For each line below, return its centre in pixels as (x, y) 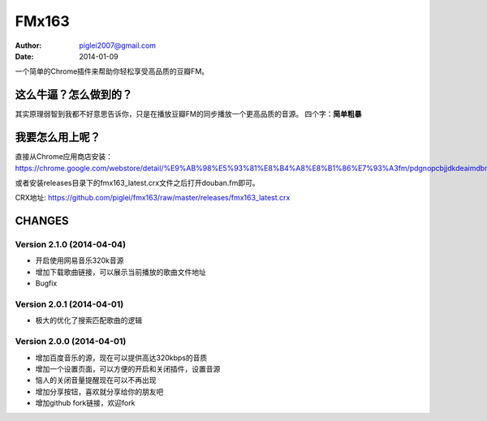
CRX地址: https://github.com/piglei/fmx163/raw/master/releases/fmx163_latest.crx (153, 198)
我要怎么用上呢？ (58, 137)
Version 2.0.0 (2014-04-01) (71, 342)
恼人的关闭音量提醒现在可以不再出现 (96, 380)
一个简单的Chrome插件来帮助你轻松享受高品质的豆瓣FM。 (112, 71)
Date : (24, 56)
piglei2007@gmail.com (118, 45)
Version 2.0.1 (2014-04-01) (69, 304)
